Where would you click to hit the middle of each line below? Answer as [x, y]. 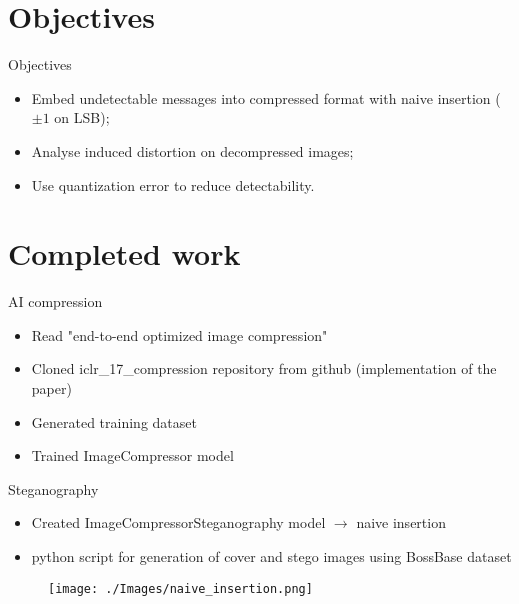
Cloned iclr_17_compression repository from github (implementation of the [264, 368]
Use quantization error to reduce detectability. [173, 184]
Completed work [124, 253]
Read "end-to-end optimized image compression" [179, 334]
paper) [51, 388]
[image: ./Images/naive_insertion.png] [180, 588]
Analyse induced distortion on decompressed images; [192, 150]
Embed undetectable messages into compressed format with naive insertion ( [266, 97]
